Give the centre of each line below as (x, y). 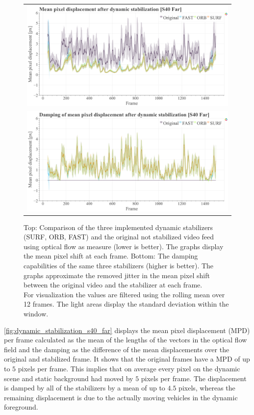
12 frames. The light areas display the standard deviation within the (126, 304)
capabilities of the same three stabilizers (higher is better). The (119, 266)
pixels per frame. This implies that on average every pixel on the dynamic (129, 368)
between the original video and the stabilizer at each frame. (113, 285)
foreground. (21, 407)
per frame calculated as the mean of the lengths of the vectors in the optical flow (126, 340)
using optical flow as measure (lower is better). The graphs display (124, 246)
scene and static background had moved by (69, 378)
